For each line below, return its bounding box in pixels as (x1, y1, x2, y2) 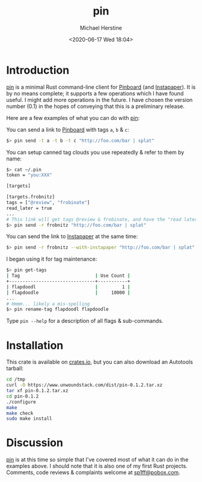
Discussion (6, 436, 63, 450)
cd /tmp (6, 376, 26, 382)
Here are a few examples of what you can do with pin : (6, 114, 140, 121)
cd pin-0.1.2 (6, 393, 39, 399)
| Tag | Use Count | (6, 273, 130, 279)
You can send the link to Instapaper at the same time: (6, 233, 138, 240)
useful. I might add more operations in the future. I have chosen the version (6, 96, 193, 103)
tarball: (6, 365, 24, 372)
